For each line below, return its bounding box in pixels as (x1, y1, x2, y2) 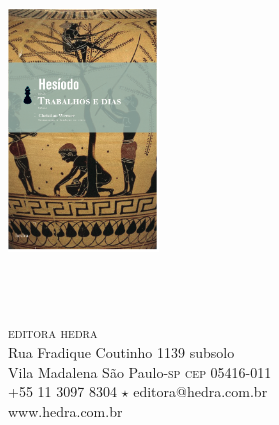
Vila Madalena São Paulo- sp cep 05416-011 (8, 361, 272, 382)
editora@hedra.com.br (133, 381, 268, 402)
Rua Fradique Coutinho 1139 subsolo (8, 341, 235, 362)
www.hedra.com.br (8, 400, 123, 421)
